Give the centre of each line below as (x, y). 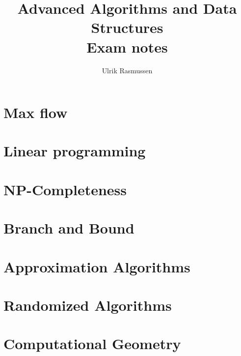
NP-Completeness (65, 189)
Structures (127, 27)
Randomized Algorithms (88, 305)
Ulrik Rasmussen (127, 70)
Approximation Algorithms (97, 266)
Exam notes (127, 46)
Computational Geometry (92, 343)
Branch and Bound (69, 228)
